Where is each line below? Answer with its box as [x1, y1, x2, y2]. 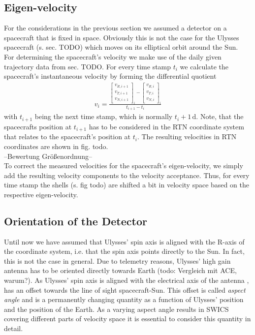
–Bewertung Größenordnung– [4, 151, 92, 161]
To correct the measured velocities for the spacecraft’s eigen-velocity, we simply [4, 160, 243, 171]
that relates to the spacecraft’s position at [4, 131, 131, 142]
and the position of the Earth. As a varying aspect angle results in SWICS [4, 304, 229, 314]
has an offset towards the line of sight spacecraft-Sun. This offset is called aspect [4, 284, 246, 295]
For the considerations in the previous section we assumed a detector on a [4, 23, 227, 33]
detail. [4, 323, 23, 334]
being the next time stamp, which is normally [34, 111, 173, 122]
